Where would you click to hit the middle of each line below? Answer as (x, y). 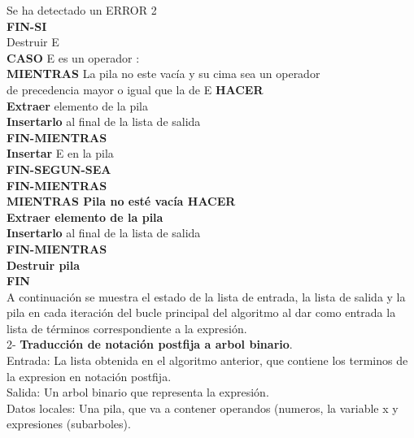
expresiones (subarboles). (69, 424)
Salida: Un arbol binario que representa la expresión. (138, 392)
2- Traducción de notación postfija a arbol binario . (150, 344)
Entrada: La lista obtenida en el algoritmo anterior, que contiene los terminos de (207, 360)
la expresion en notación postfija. (89, 376)
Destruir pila (44, 265)
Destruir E (33, 42)
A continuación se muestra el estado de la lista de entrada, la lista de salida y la (206, 296)
